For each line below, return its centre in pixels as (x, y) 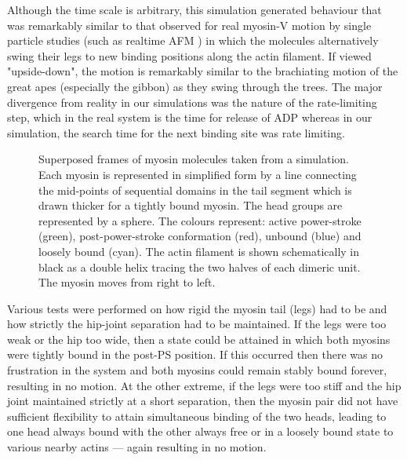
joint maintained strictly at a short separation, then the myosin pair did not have (203, 401)
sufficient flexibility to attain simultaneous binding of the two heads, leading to (197, 416)
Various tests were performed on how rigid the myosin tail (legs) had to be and (197, 308)
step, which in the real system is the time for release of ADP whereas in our (190, 117)
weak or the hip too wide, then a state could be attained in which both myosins (199, 339)
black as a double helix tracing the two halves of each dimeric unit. (200, 267)
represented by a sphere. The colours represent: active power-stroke (200, 220)
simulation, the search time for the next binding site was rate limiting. (176, 132)
